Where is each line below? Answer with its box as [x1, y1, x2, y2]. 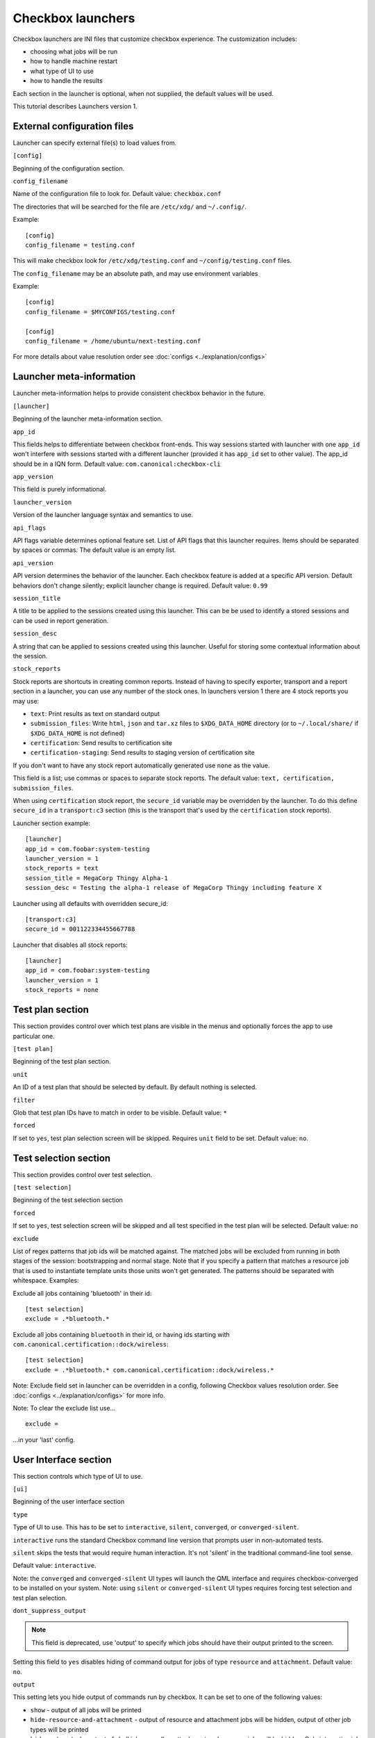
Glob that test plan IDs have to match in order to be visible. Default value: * [12, 1108, 227, 1116]
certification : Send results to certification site [30, 739, 173, 747]
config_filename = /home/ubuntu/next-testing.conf [25, 337, 201, 346]
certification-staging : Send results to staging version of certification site [30, 748, 255, 757]
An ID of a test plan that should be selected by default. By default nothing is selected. [12, 1083, 257, 1091]
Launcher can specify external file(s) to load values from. [12, 138, 177, 147]
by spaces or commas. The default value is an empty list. [12, 546, 176, 554]
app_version [12, 473, 53, 481]
